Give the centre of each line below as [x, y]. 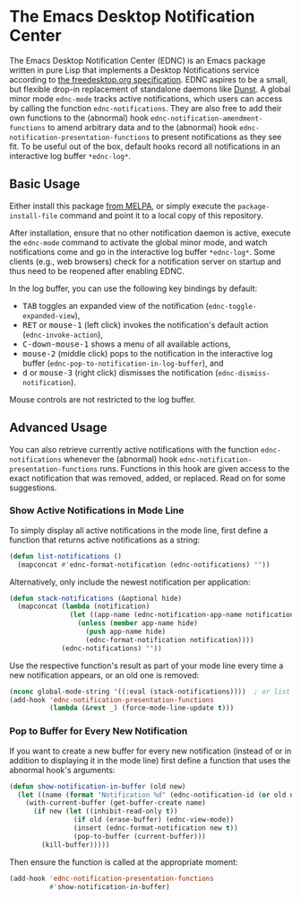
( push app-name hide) [126, 632]
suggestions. [33, 488]
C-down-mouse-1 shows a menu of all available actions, [126, 344]
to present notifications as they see [217, 137]
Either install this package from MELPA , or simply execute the [122, 206]
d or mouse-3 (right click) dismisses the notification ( [120, 372]
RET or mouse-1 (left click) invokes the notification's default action [145, 324]
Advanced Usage [58, 428]
